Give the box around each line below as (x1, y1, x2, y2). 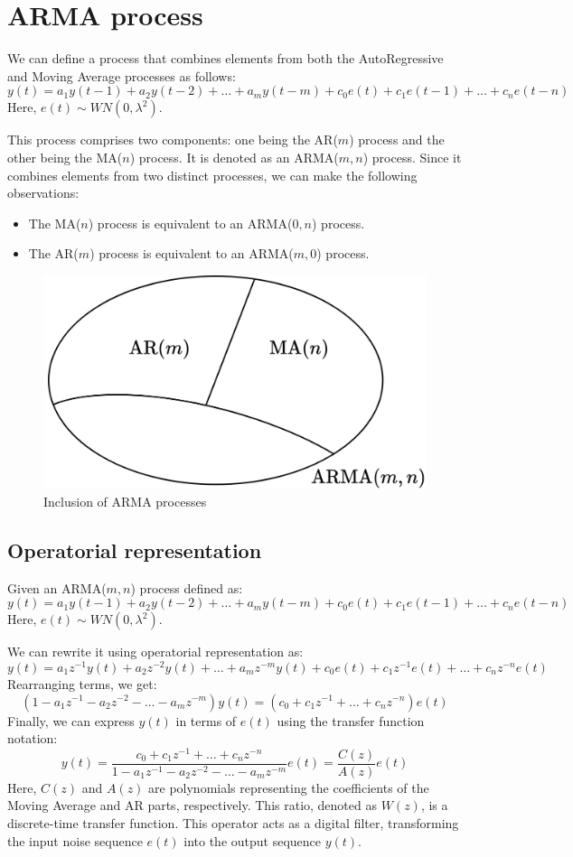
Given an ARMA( (7, 578, 107, 597)
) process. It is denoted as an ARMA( (129, 147, 339, 166)
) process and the (349, 130, 445, 149)
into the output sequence (183, 831, 322, 850)
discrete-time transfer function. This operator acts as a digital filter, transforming (7, 814, 459, 833)
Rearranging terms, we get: (7, 674, 157, 693)
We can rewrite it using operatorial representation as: (7, 642, 304, 661)
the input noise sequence (7, 831, 143, 850)
